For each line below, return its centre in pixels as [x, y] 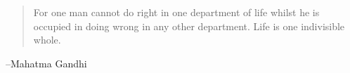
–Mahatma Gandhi [46, 63]
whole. [47, 40]
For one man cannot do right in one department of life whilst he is [176, 12]
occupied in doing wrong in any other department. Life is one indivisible [189, 26]
